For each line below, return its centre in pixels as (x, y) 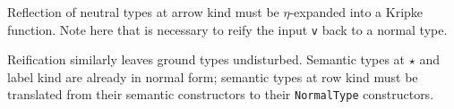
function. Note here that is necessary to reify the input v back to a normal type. (227, 29)
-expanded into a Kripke (356, 12)
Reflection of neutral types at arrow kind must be (143, 12)
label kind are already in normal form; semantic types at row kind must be (213, 76)
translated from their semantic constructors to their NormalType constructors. (221, 94)
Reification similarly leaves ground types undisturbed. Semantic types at (206, 59)
